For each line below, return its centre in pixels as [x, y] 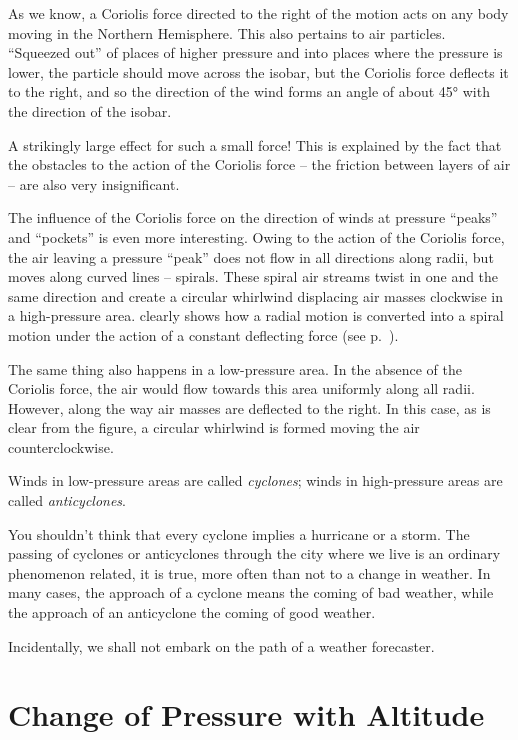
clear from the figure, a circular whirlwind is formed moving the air [214, 427]
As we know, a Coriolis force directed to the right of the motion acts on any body [258, 13]
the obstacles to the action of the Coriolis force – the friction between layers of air [259, 164]
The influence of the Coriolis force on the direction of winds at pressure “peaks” [253, 217]
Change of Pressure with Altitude [246, 714]
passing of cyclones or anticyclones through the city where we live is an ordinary [254, 553]
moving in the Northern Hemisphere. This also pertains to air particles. [227, 32]
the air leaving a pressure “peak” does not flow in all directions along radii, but [251, 256]
